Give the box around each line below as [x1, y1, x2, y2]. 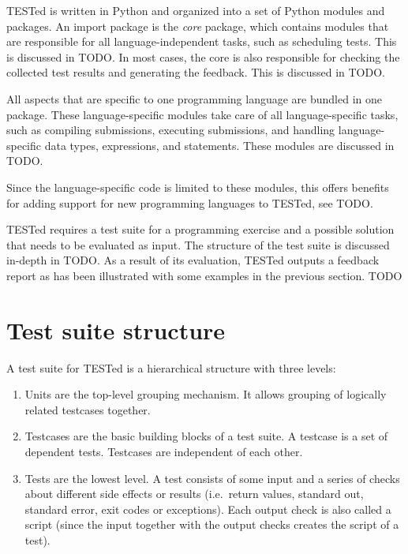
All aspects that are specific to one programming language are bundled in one [6, 90, 382, 107]
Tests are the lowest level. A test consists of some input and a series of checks [24, 470, 400, 486]
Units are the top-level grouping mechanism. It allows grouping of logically [24, 386, 387, 402]
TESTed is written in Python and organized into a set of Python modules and [6, 2, 385, 18]
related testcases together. [24, 401, 151, 417]
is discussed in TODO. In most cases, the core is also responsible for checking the [6, 48, 400, 65]
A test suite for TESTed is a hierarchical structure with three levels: [6, 359, 336, 376]
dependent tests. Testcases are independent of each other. [24, 444, 303, 459]
